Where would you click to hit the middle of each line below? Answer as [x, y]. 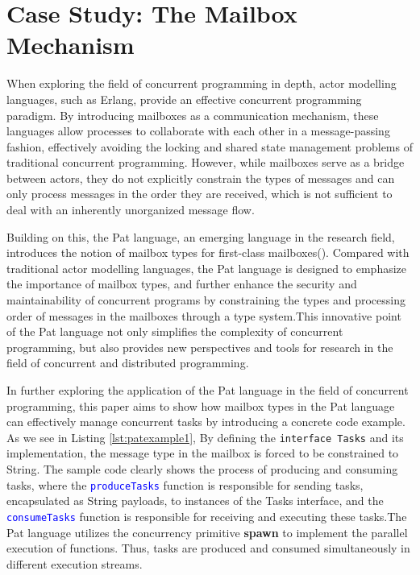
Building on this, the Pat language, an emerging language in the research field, [201, 236]
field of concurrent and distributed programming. [128, 363]
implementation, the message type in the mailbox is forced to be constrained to [203, 453]
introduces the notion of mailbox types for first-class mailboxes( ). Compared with [208, 252]
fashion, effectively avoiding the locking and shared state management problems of [210, 146]
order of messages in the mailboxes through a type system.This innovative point [204, 315]
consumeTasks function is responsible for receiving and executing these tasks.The [207, 516]
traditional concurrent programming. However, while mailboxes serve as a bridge [206, 162]
